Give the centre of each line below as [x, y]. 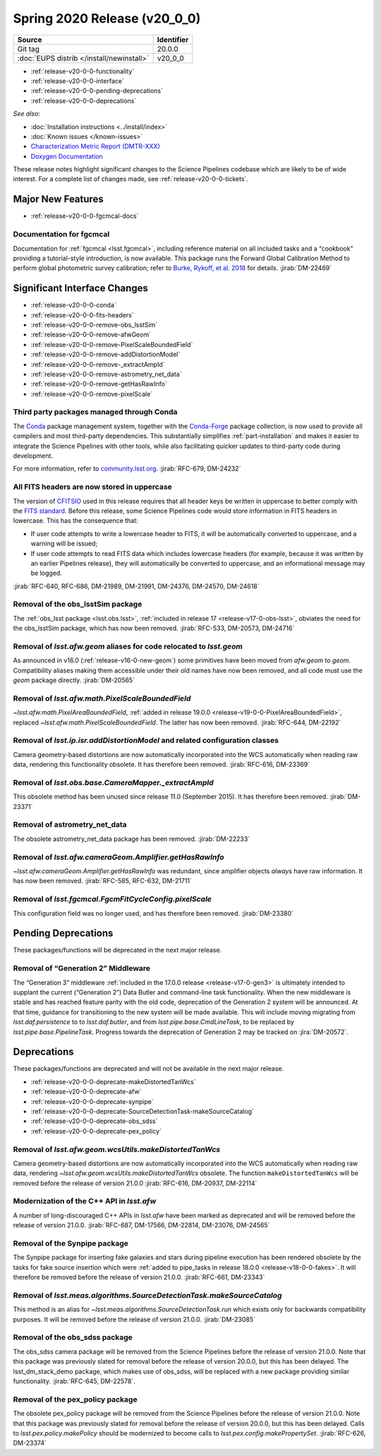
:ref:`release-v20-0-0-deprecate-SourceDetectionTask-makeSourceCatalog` [142, 1111]
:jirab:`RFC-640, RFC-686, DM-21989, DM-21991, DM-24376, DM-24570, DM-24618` [137, 586]
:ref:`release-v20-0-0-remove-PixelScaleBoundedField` [112, 344]
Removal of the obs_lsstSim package [78, 605]
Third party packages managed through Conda [95, 412]
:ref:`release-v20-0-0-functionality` [83, 71]
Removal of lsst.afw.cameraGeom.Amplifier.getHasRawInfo [119, 857]
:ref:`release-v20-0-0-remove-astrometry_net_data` [106, 374]
